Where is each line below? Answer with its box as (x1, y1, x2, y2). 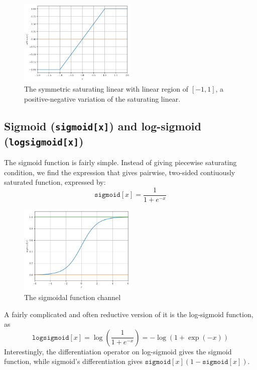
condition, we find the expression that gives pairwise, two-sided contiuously (4, 167, 235, 177)
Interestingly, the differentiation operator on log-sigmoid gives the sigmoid (4, 346, 232, 356)
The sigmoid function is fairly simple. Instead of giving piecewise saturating (4, 157, 237, 167)
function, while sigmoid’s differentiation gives (4, 356, 143, 366)
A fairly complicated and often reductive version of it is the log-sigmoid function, (4, 309, 253, 319)
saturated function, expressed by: (4, 177, 106, 187)
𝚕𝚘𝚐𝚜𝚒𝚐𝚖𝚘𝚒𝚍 (32, 334, 69, 341)
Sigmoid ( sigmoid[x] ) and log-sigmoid (4, 118, 201, 133)
